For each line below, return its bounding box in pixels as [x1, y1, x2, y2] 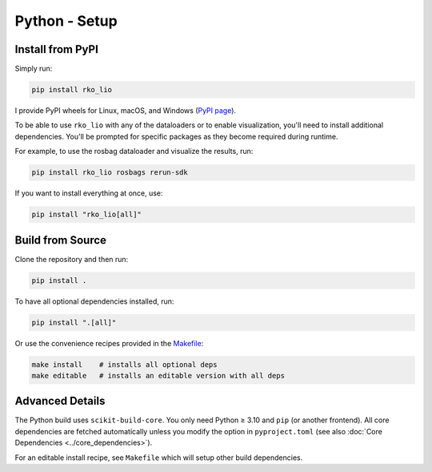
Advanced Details [14, 394, 106, 408]
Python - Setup [14, 12, 118, 30]
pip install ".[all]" [31, 317, 117, 327]
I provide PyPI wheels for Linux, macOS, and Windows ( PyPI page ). [14, 106, 236, 115]
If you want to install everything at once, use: [14, 188, 163, 198]
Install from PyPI [14, 42, 99, 56]
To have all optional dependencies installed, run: [14, 297, 174, 306]
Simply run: [14, 64, 53, 74]
